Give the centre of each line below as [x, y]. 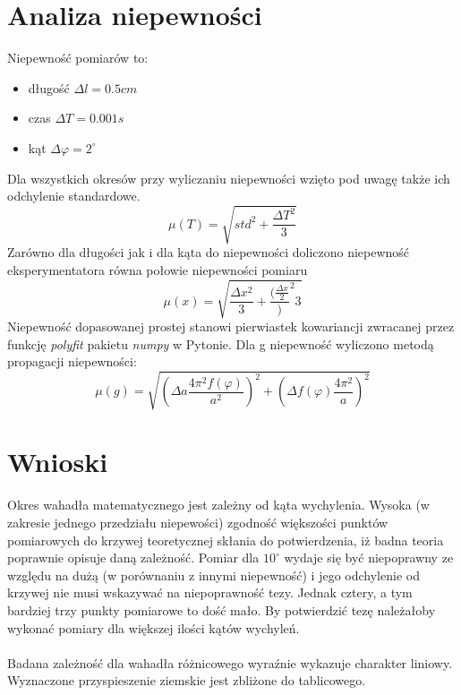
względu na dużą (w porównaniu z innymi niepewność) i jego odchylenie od [213, 575]
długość [49, 87]
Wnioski [58, 462]
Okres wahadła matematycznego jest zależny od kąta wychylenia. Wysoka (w [218, 505]
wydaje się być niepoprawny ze [369, 558]
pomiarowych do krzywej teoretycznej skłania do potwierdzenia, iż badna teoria [226, 540]
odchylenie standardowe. [74, 196]
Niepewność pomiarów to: [78, 58]
